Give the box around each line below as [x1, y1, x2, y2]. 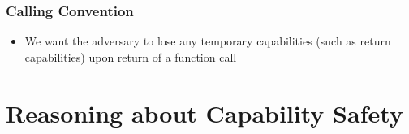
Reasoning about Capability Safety [6, 96, 403, 129]
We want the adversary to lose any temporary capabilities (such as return [24, 32, 391, 50]
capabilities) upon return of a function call [24, 48, 237, 65]
